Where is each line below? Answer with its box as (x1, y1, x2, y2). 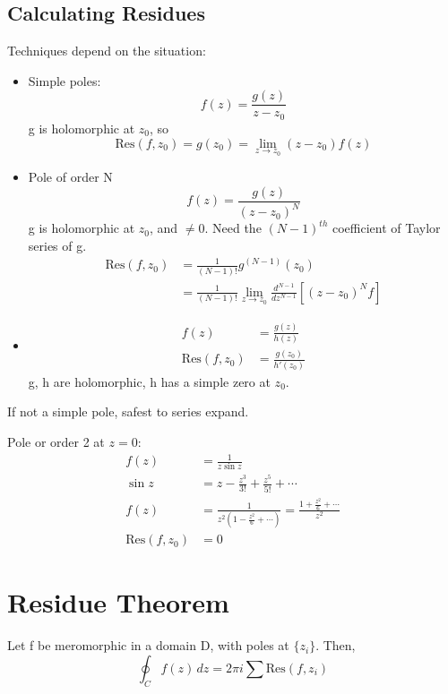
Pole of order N (28, 167, 113, 186)
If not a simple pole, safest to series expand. (7, 402, 249, 421)
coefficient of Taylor (332, 218, 441, 237)
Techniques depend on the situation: (7, 41, 206, 60)
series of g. (28, 236, 87, 254)
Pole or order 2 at (7, 432, 105, 450)
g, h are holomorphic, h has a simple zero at (28, 372, 271, 390)
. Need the (204, 218, 262, 237)
